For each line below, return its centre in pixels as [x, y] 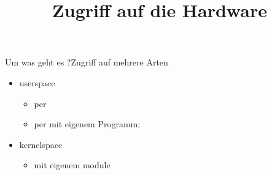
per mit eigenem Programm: [87, 124]
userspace [37, 82]
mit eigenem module [72, 165]
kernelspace [41, 144]
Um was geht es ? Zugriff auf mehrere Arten [87, 62]
